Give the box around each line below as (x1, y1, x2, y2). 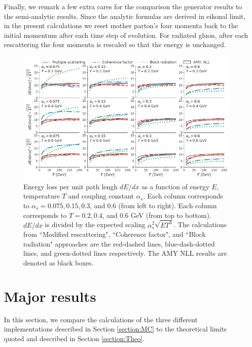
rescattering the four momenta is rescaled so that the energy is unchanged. (4, 39, 226, 50)
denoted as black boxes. (23, 257, 94, 267)
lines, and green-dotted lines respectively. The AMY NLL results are (23, 248, 227, 258)
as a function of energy (141, 181, 210, 191)
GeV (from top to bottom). (131, 210, 212, 220)
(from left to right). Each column (118, 200, 217, 211)
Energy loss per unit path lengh (23, 181, 118, 191)
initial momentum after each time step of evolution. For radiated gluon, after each (4, 30, 248, 40)
